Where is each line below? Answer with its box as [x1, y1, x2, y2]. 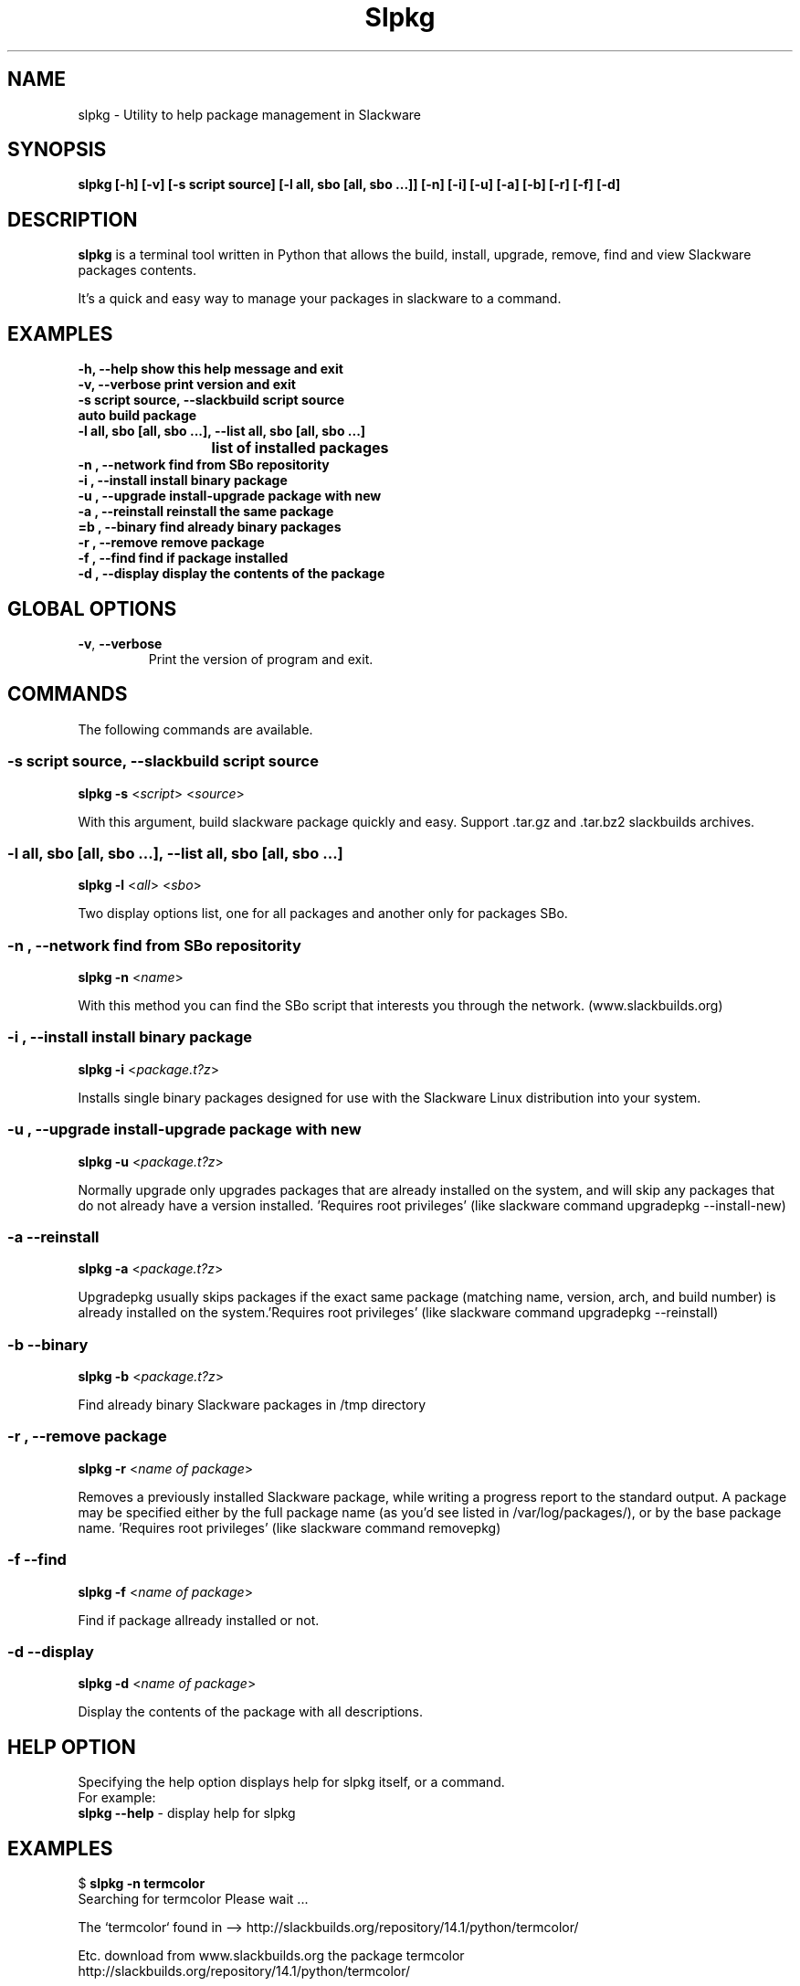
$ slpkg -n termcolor [78, 1875, 205, 1891]
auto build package [78, 407, 197, 424]
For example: [78, 1790, 156, 1806]
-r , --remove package [7, 1427, 167, 1446]
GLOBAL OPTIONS [7, 597, 177, 620]
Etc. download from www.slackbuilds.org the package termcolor [78, 1948, 465, 1963]
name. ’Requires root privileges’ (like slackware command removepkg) [78, 1519, 501, 1536]
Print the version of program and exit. [148, 650, 374, 667]
